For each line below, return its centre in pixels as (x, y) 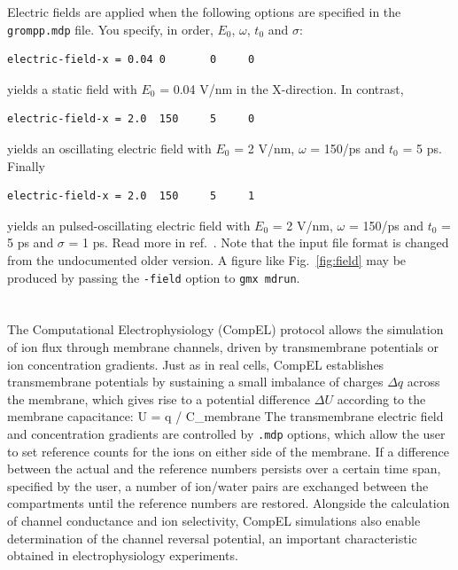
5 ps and (31, 242)
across (423, 382)
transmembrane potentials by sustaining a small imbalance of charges (195, 382)
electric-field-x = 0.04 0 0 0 (131, 60)
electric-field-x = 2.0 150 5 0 (131, 119)
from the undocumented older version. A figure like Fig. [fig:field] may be (207, 260)
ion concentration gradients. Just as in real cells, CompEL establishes (196, 364)
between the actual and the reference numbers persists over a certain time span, (224, 468)
